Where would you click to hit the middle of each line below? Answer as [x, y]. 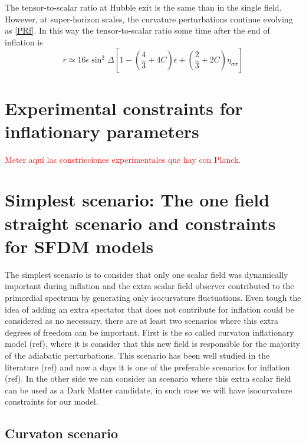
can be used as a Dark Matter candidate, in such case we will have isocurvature [149, 390]
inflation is [24, 42]
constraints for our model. [52, 401]
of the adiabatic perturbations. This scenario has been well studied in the [137, 355]
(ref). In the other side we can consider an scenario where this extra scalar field [148, 378]
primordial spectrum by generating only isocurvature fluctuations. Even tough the [153, 297]
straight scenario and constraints [140, 223]
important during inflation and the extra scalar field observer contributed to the [149, 286]
